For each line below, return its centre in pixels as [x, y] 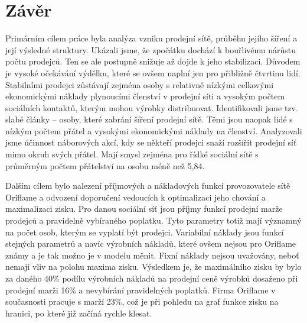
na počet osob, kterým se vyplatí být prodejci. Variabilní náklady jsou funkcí [145, 232]
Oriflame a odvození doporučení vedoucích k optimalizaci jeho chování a [136, 197]
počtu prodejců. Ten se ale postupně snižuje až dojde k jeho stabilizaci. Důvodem [153, 61]
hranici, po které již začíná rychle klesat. [79, 313]
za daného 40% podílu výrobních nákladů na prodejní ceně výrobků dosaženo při [152, 278]
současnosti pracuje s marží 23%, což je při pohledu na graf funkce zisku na [142, 301]
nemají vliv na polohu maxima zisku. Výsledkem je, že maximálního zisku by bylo [153, 267]
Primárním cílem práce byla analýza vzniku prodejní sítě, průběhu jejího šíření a [151, 38]
